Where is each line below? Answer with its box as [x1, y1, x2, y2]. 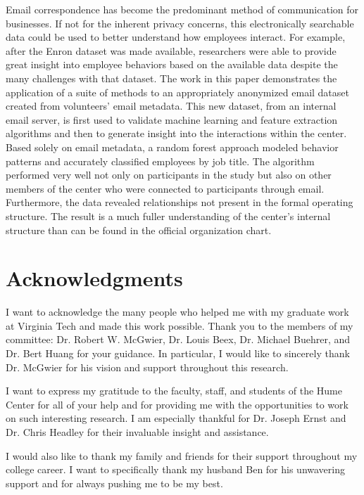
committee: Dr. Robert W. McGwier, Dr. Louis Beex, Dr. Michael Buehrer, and [6, 332, 351, 347]
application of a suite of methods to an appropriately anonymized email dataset [6, 84, 349, 99]
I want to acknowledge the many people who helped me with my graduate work [6, 304, 349, 319]
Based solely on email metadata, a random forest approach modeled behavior [6, 139, 339, 154]
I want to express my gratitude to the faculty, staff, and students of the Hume [6, 383, 342, 398]
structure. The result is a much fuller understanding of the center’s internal [6, 208, 331, 223]
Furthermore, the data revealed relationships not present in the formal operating [6, 195, 353, 210]
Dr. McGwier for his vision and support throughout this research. [6, 359, 289, 374]
